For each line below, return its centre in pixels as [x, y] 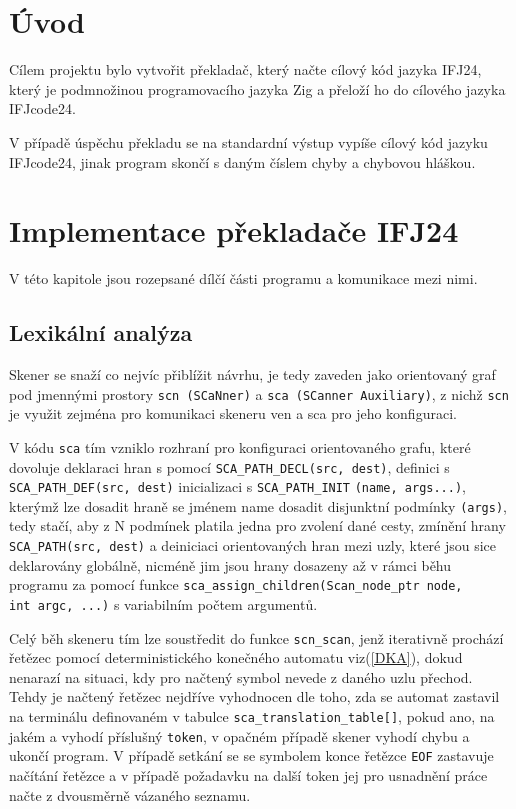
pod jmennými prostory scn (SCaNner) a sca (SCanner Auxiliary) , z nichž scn [259, 393]
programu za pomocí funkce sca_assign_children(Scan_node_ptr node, [236, 584]
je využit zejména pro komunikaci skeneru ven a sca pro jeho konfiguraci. [233, 413]
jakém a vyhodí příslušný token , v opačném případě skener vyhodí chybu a [239, 735]
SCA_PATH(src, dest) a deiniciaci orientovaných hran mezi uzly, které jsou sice [253, 545]
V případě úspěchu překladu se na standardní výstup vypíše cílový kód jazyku [248, 141]
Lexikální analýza [101, 332]
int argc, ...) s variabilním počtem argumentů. [163, 603]
